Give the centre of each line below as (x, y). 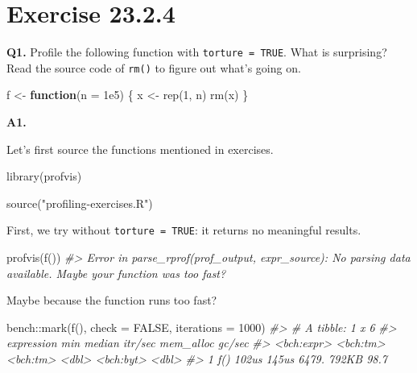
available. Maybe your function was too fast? (116, 273)
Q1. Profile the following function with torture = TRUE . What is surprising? (197, 52)
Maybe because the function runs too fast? (112, 300)
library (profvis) (44, 176)
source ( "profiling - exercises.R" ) (80, 203)
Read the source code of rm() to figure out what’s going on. (154, 67)
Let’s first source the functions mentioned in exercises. (140, 149)
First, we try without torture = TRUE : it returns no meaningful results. (184, 230)
